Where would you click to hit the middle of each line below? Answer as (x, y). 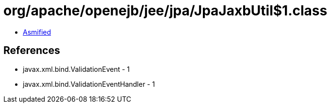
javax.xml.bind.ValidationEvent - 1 (76, 69)
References (32, 51)
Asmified (37, 32)
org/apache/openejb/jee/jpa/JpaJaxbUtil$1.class (165, 11)
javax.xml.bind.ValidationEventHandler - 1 (89, 84)
